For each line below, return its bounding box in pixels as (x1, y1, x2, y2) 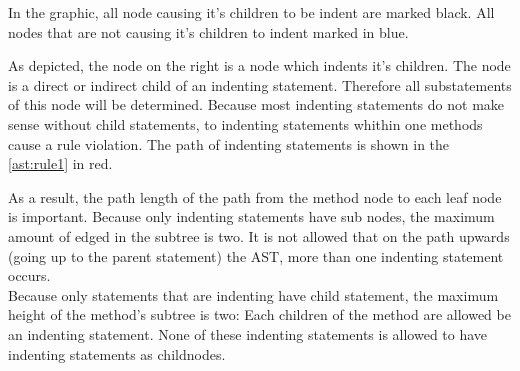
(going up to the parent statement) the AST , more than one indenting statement (8, 245, 504, 266)
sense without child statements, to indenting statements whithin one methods (8, 113, 483, 134)
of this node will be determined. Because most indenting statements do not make (8, 94, 505, 115)
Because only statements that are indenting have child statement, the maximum (8, 284, 499, 305)
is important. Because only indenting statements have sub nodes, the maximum (8, 206, 495, 227)
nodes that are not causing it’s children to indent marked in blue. (8, 21, 409, 42)
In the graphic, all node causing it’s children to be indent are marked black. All (8, 2, 495, 22)
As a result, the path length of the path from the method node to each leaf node (8, 186, 502, 207)
